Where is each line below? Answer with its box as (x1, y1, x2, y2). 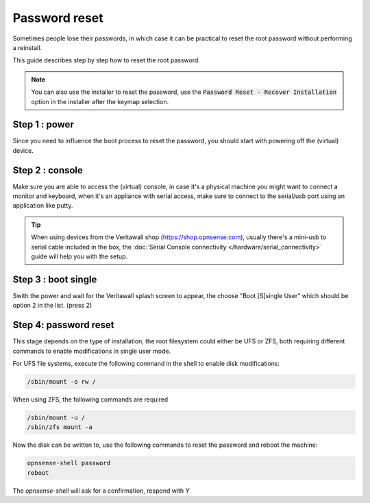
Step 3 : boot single (12, 273, 97, 285)
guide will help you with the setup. (31, 252, 128, 260)
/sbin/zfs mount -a (27, 424, 92, 431)
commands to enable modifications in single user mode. (12, 347, 171, 355)
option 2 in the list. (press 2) (12, 302, 92, 310)
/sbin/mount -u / (27, 413, 86, 421)
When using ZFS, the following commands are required (12, 395, 169, 404)
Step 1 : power (12, 119, 75, 130)
